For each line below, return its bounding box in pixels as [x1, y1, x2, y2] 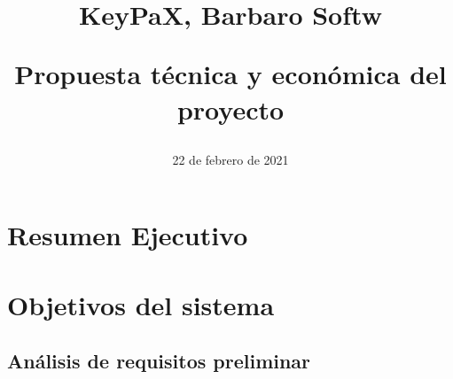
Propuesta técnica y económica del [14, 56, 447, 92]
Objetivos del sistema [7, 286, 275, 322]
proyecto [176, 90, 285, 127]
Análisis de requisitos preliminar [7, 347, 311, 375]
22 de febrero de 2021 [172, 150, 289, 168]
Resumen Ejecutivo [7, 217, 248, 253]
